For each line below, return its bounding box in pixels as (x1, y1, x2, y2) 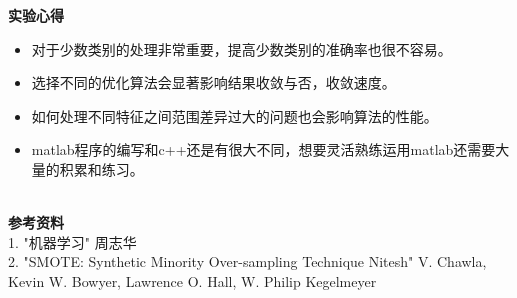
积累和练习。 (59, 158, 144, 179)
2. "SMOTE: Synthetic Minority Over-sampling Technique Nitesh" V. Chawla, (8, 251, 487, 272)
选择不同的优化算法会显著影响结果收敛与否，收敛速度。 (31, 72, 396, 93)
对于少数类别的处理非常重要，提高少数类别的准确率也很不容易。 (31, 38, 452, 59)
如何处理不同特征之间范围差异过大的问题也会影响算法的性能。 (31, 105, 438, 126)
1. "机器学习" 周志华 (8, 231, 137, 252)
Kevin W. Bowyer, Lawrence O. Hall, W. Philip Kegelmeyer (8, 270, 377, 291)
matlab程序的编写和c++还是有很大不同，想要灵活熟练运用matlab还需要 (31, 139, 496, 160)
